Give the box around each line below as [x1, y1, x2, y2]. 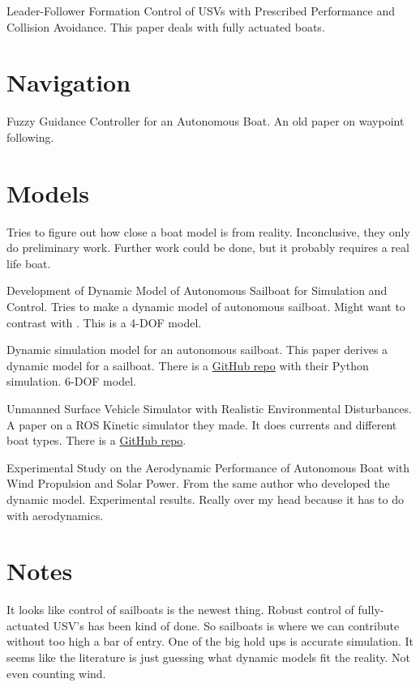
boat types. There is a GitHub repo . [6, 432, 186, 449]
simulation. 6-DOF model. [6, 373, 136, 390]
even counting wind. [6, 664, 106, 681]
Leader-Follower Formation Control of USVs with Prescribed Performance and [6, 2, 396, 19]
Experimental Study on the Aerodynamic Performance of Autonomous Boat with [6, 459, 410, 476]
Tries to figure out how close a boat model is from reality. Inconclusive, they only [6, 223, 410, 240]
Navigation [6, 66, 131, 99]
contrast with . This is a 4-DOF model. [6, 314, 202, 331]
